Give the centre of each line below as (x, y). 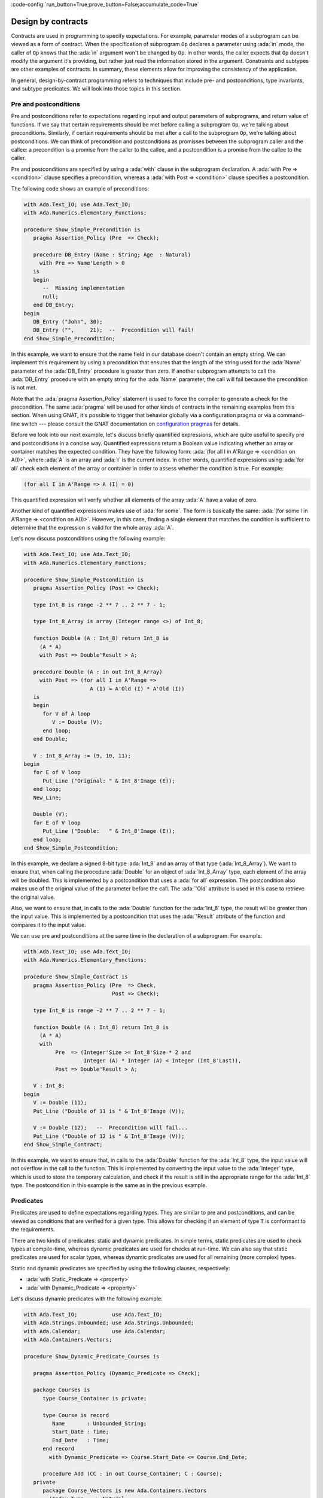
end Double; (51, 739)
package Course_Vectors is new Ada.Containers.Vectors (125, 1491)
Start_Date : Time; (80, 1432)
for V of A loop (66, 714)
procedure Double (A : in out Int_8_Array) (98, 672)
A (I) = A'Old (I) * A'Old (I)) (137, 688)
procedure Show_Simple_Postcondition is (83, 579)
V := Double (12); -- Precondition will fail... (110, 1128)
